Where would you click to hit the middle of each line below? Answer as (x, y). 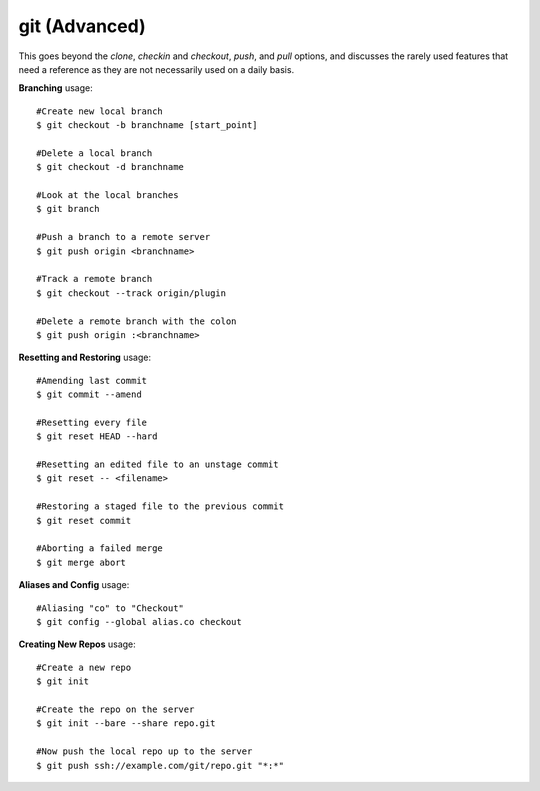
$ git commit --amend (89, 394)
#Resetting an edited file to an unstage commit (157, 464)
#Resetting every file (92, 422)
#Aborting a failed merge (100, 548)
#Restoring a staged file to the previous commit (160, 506)
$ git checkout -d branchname (110, 167)
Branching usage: (56, 88)
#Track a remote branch (94, 279)
